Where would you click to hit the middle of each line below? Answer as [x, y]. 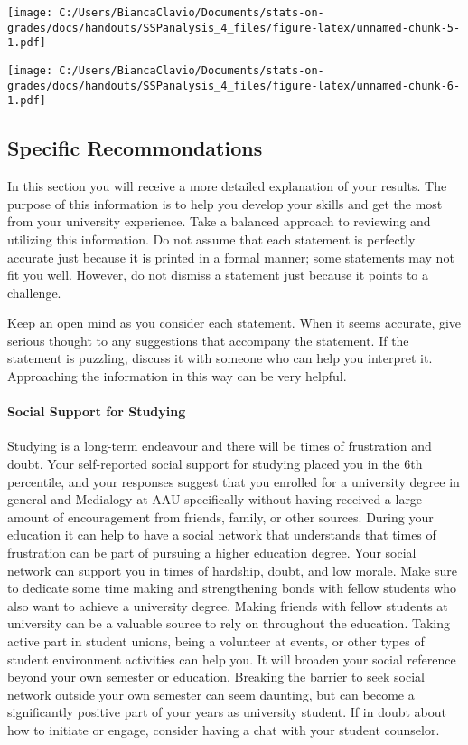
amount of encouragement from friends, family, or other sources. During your [220, 516]
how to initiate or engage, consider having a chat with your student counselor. [224, 729]
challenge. [34, 292]
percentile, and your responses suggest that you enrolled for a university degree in [234, 481]
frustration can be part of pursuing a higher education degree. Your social [212, 553]
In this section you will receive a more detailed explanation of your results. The [227, 186]
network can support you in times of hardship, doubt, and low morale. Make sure [232, 570]
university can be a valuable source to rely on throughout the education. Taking [229, 623]
